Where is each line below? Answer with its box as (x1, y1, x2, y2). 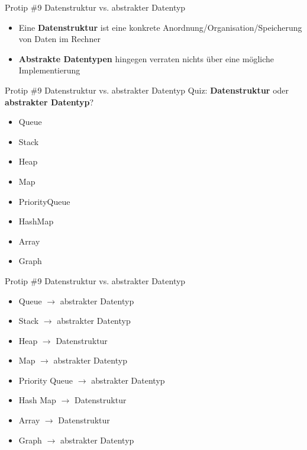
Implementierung (18, 64, 80, 76)
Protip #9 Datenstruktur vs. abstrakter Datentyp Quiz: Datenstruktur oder (5, 83, 289, 96)
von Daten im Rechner (18, 33, 101, 45)
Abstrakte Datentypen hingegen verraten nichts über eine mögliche (18, 52, 274, 65)
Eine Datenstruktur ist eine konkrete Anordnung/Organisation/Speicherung (18, 21, 302, 33)
